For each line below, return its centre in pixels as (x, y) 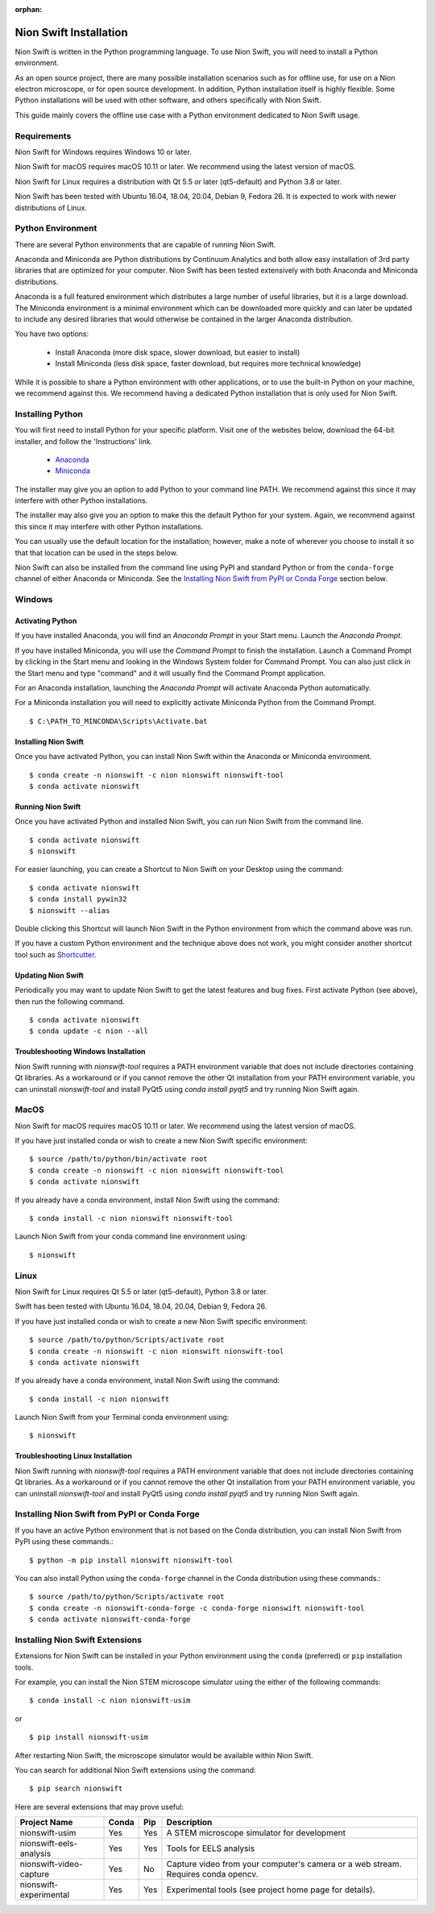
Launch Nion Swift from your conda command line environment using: (131, 1236)
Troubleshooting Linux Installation (74, 1456)
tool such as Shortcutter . (56, 954)
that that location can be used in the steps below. (97, 553)
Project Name (46, 1823)
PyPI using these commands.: (64, 1542)
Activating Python (46, 621)
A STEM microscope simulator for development (256, 1833)
